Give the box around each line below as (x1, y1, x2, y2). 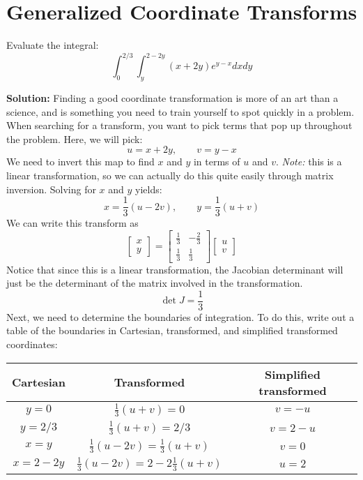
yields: (135, 181, 162, 196)
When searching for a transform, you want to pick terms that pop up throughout (6, 118, 353, 133)
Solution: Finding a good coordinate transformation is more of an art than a (6, 91, 339, 105)
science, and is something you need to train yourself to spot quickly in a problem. (6, 104, 355, 119)
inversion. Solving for (6, 181, 96, 196)
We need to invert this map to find (6, 154, 155, 169)
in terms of (193, 154, 240, 169)
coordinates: (6, 337, 58, 352)
